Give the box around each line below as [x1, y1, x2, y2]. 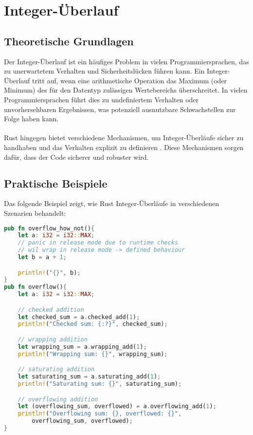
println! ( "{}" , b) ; [18, 269, 81, 276]
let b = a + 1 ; [18, 254, 67, 261]
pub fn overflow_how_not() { [4, 225, 95, 232]
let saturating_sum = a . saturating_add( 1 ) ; [18, 373, 161, 380]
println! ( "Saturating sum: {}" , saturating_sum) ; [18, 380, 182, 387]
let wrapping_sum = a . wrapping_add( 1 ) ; [18, 343, 147, 350]
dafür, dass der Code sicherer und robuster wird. [4, 151, 149, 162]
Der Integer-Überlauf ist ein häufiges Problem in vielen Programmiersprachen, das [4, 56, 249, 66]
